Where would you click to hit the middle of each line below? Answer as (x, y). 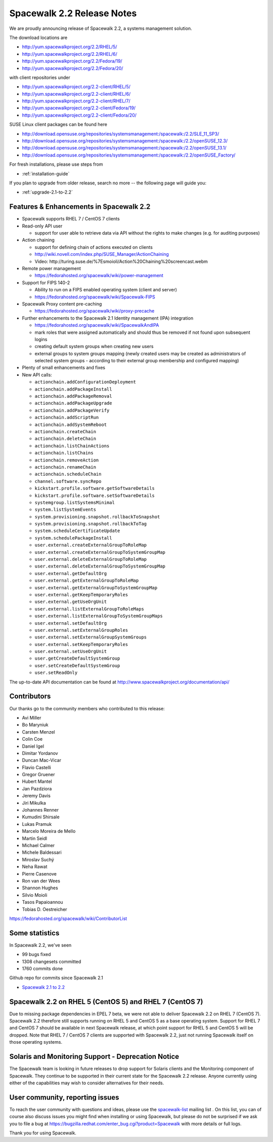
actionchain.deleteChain (65, 439)
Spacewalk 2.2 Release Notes (73, 13)
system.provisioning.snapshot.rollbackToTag (91, 524)
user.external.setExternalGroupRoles (81, 630)
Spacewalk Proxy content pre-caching (62, 303)
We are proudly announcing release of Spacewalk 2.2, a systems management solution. (101, 28)
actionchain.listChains (64, 453)
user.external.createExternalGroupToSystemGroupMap (100, 552)
